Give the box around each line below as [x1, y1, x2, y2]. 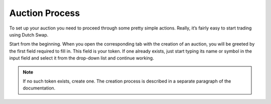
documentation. [23, 85, 56, 91]
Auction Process [9, 7, 80, 18]
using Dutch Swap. [9, 31, 49, 37]
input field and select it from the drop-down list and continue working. [9, 55, 154, 61]
